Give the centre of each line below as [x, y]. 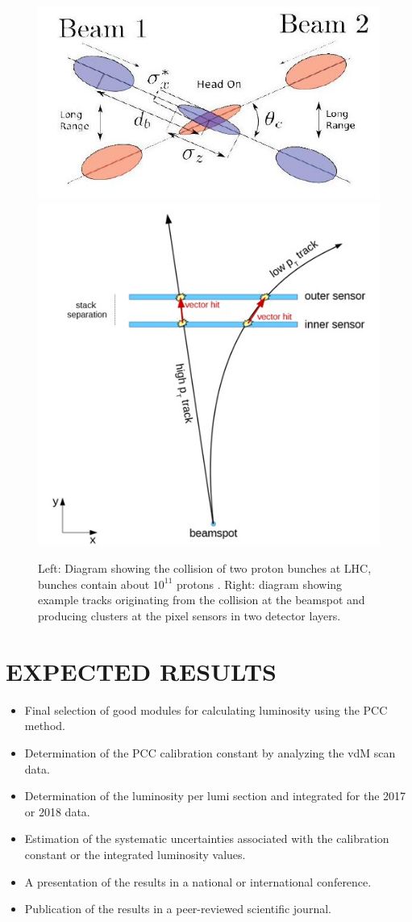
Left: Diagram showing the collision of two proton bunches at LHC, [205, 568]
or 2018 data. [57, 811]
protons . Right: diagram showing [260, 584]
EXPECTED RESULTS [141, 671]
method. [45, 726]
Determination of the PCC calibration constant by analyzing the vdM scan [210, 752]
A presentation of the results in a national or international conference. [198, 881]
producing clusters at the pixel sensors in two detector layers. [189, 616]
